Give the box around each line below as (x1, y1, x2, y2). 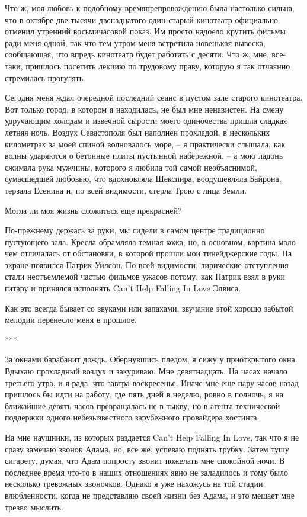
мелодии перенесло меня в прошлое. (5, 313, 137, 326)
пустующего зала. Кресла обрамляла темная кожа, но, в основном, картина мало (5, 235, 296, 248)
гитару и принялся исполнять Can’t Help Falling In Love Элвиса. (5, 282, 241, 294)
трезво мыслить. (5, 500, 63, 513)
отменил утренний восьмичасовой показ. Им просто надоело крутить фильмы (5, 25, 286, 37)
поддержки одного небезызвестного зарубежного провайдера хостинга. (5, 411, 260, 423)
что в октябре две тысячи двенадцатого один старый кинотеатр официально (5, 13, 279, 25)
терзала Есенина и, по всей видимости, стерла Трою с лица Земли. (5, 184, 247, 196)
